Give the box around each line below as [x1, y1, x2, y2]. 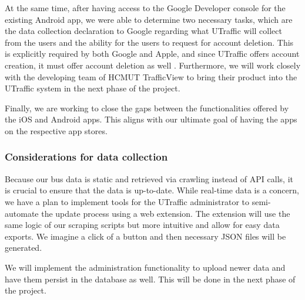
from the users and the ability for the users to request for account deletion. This [5, 36, 294, 48]
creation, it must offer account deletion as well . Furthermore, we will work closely [5, 59, 301, 71]
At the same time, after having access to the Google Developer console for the [5, 2, 286, 13]
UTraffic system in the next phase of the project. [5, 82, 180, 94]
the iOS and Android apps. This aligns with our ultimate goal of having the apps [5, 113, 297, 125]
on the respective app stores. [5, 124, 108, 137]
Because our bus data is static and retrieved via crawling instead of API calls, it [5, 172, 293, 185]
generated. [5, 241, 42, 254]
